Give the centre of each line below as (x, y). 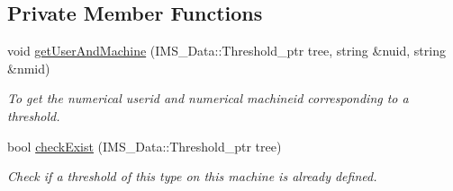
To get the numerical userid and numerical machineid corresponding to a (208, 98)
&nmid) (29, 68)
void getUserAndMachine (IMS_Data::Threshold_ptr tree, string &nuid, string (226, 51)
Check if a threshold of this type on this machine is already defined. (192, 176)
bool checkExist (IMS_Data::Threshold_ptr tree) (145, 146)
